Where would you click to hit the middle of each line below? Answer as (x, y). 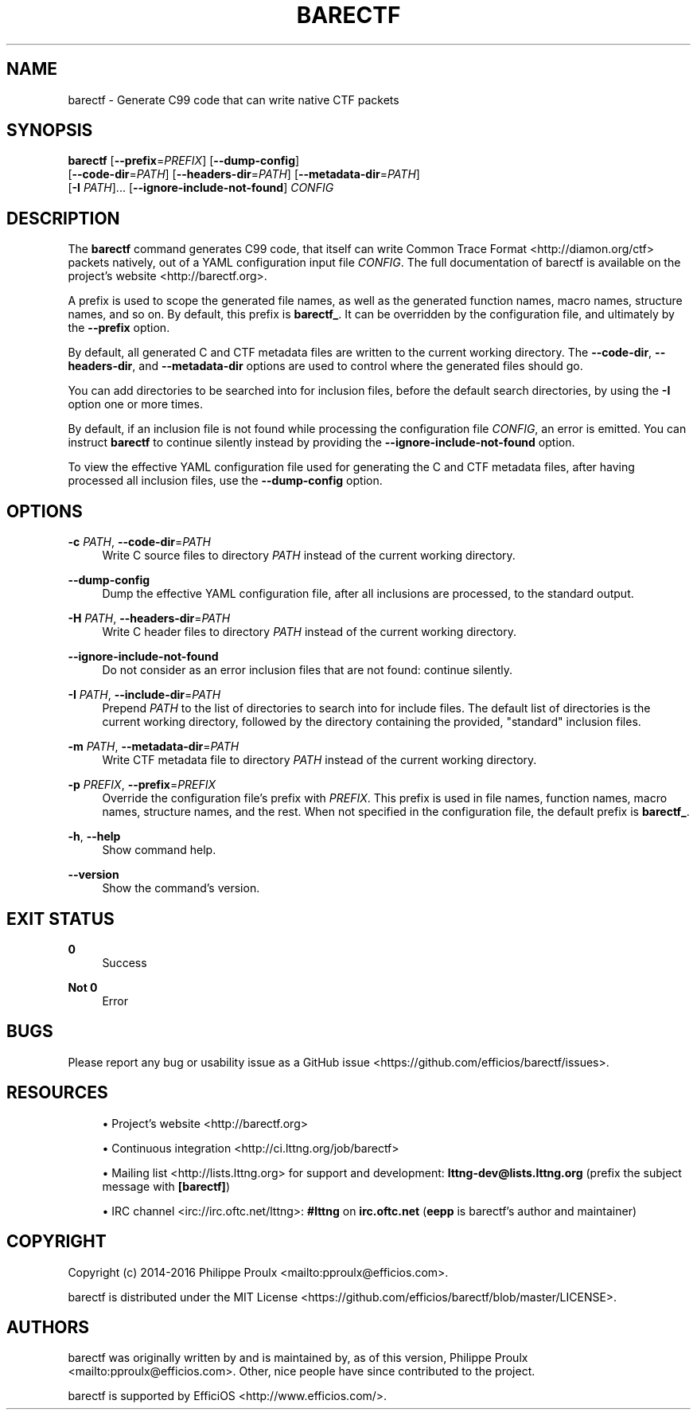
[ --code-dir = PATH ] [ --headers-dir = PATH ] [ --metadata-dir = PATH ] (244, 174)
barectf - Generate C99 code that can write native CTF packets (234, 99)
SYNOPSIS (50, 131)
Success (125, 962)
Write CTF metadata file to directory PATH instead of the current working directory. (319, 760)
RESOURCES (57, 1093)
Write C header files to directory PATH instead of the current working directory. (310, 632)
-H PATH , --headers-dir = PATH (149, 618)
